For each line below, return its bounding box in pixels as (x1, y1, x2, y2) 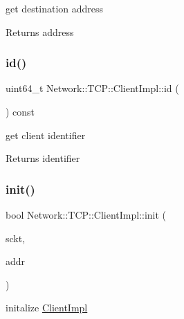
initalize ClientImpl (6, 300, 88, 315)
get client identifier (6, 127, 86, 142)
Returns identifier (6, 151, 80, 165)
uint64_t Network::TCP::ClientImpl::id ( (6, 81, 179, 95)
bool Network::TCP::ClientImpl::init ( (6, 208, 167, 221)
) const (6, 104, 35, 118)
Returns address (6, 24, 74, 39)
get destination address (6, 1, 104, 15)
